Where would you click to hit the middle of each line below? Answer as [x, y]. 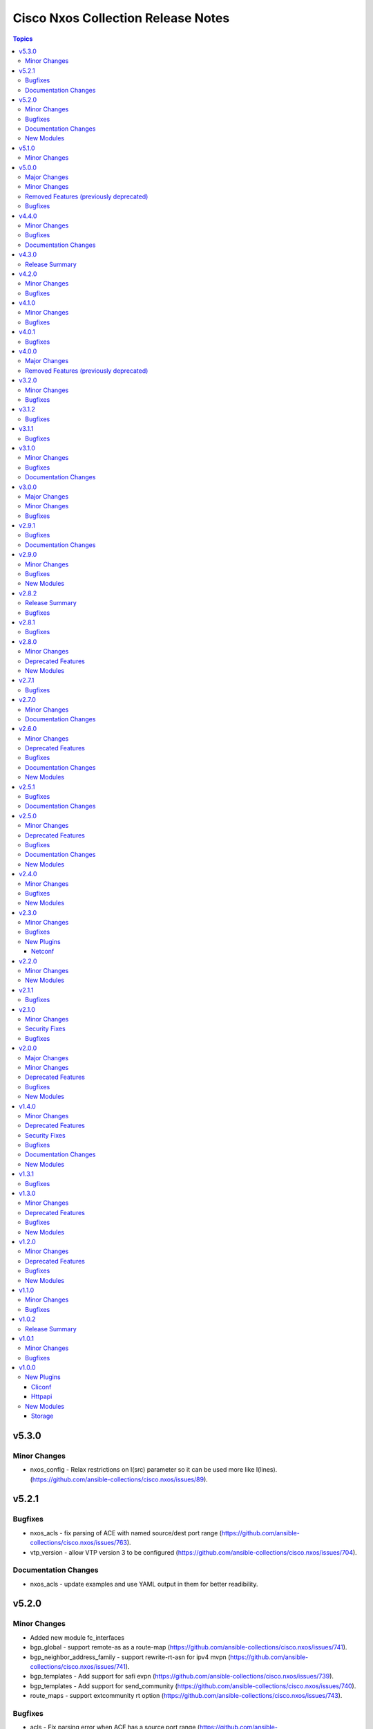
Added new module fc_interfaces [77, 1637]
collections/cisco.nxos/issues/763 [79, 1543]
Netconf [43, 952]
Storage [42, 1416]
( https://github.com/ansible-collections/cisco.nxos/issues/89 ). [119, 1479]
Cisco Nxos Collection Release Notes [121, 18]
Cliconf [41, 1387]
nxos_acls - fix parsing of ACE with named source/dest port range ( [126, 1533]
